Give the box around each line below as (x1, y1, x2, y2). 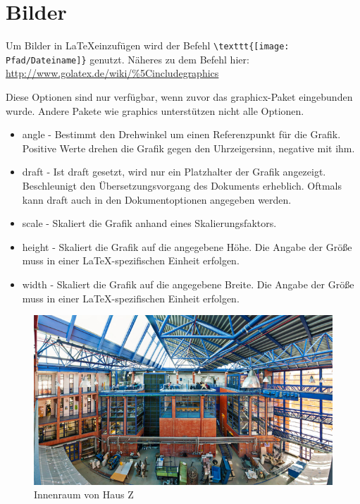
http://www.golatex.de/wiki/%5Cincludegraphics (6, 66, 219, 80)
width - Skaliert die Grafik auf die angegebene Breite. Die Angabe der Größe (22, 276, 354, 291)
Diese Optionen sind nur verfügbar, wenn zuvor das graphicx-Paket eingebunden (6, 90, 353, 104)
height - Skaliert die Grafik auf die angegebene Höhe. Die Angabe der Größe (22, 239, 352, 254)
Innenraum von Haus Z (34, 487, 134, 502)
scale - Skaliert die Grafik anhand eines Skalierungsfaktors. (22, 216, 277, 231)
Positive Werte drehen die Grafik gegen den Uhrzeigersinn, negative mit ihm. (22, 140, 355, 155)
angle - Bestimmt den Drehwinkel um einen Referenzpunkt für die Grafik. (22, 127, 341, 142)
